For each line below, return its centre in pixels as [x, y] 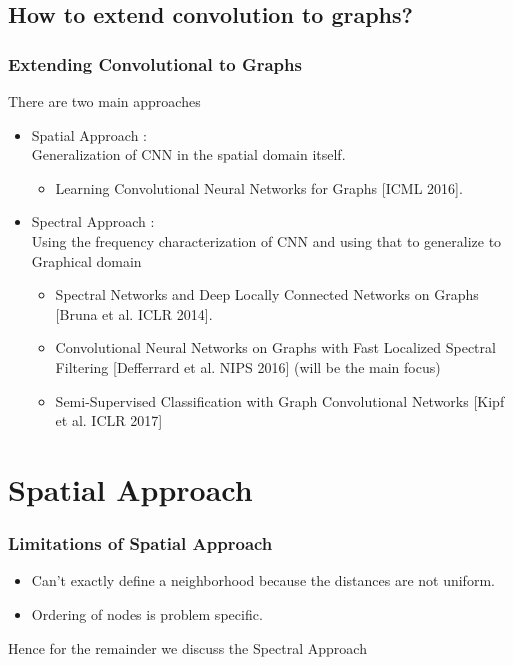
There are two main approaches [104, 101]
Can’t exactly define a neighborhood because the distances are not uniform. [263, 580]
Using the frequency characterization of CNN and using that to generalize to [266, 240]
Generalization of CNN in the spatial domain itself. [188, 154]
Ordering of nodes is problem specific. [147, 613]
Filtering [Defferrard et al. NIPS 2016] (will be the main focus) [248, 366]
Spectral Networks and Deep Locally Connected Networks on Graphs [267, 294]
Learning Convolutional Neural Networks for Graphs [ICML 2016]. [259, 187]
